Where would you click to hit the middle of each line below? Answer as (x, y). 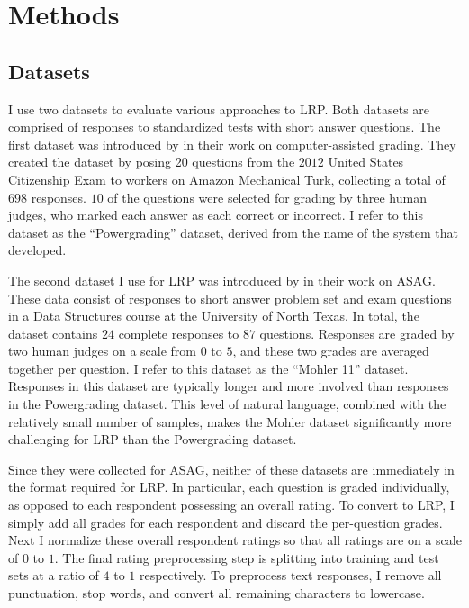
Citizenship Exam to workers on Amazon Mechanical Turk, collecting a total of (227, 179)
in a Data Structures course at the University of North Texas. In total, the (214, 316)
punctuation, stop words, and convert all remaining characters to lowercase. (216, 593)
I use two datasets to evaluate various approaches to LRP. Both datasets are (219, 109)
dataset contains (53, 333)
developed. (37, 250)
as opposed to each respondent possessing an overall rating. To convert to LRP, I (231, 505)
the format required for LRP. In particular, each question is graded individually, (229, 487)
